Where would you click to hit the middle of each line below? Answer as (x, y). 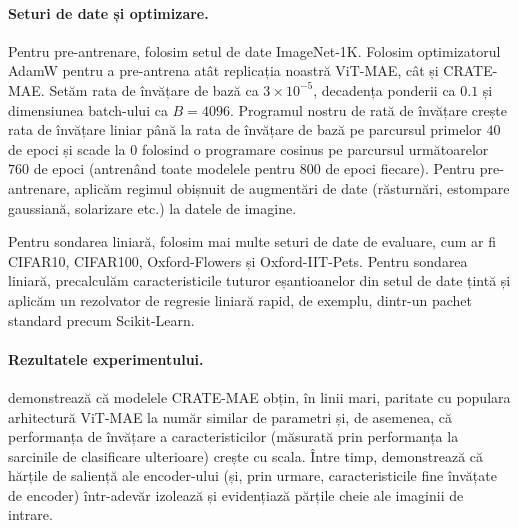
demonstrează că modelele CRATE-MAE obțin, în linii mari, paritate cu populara (259, 396)
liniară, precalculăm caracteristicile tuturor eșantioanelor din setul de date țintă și (259, 280)
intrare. (30, 514)
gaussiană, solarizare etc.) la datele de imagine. (152, 207)
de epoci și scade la (67, 148)
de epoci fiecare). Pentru (400, 168)
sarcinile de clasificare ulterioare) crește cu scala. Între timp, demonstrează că (246, 455)
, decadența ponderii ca (384, 89)
